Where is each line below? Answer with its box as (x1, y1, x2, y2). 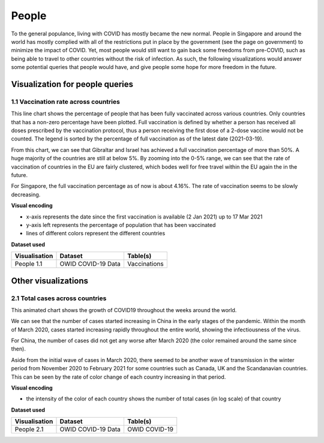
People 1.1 (14, 260, 43, 268)
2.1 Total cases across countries (11, 294, 107, 303)
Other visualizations (11, 276, 89, 286)
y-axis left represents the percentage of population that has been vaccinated (26, 221, 216, 228)
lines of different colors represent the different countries (26, 230, 166, 237)
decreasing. (11, 191, 41, 198)
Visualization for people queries (11, 79, 134, 89)
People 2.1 (14, 425, 44, 433)
